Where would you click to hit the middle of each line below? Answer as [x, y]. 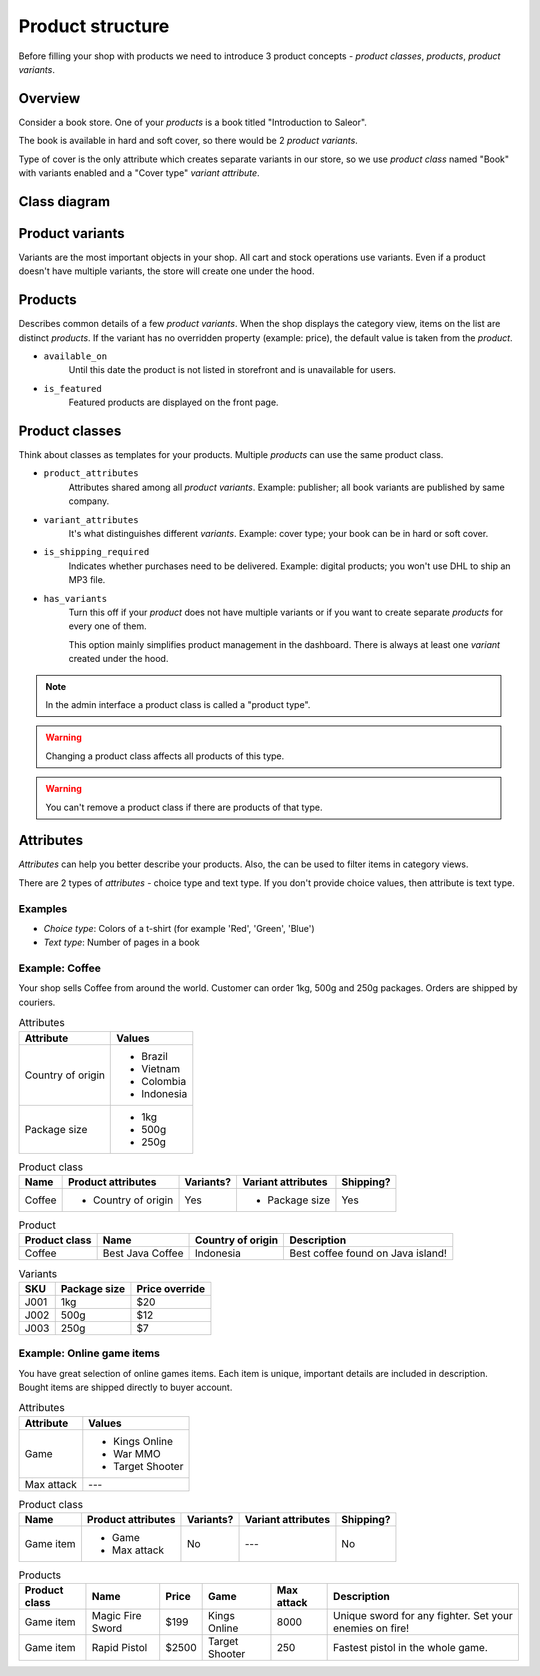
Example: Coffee [60, 968]
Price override [170, 1288]
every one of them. [107, 626]
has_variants [75, 598]
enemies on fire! [371, 1628]
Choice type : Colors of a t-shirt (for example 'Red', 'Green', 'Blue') [179, 928]
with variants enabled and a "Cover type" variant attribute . [139, 173]
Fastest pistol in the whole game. [411, 1648]
